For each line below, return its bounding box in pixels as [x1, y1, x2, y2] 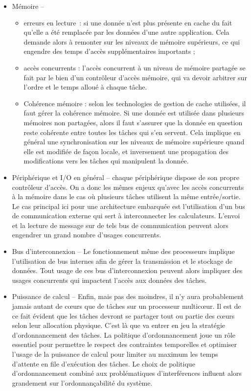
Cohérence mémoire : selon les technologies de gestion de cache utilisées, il [23, 98, 246, 108]
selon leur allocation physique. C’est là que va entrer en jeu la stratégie [12, 320, 226, 330]
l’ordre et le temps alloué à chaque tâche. [23, 82, 147, 92]
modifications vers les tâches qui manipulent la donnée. [23, 156, 189, 166]
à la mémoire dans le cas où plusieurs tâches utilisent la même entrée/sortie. [12, 191, 241, 202]
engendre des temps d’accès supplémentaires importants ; [23, 46, 195, 56]
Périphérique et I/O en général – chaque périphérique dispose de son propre [12, 172, 240, 182]
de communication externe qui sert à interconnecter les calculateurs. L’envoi [12, 210, 240, 221]
